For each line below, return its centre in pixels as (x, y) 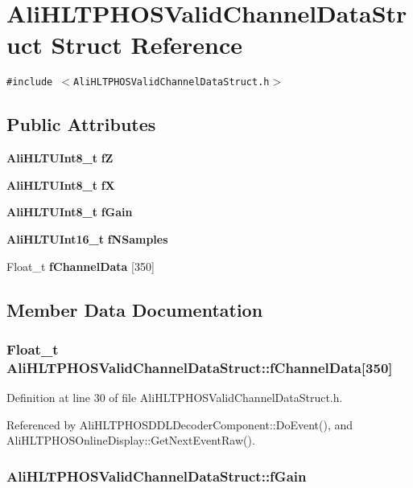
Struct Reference (147, 45)
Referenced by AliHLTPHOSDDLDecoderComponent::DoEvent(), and (180, 424)
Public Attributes (81, 124)
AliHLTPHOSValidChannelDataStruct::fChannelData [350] (200, 367)
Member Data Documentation (135, 309)
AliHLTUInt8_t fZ (60, 158)
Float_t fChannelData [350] (81, 266)
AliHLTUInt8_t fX (61, 185)
